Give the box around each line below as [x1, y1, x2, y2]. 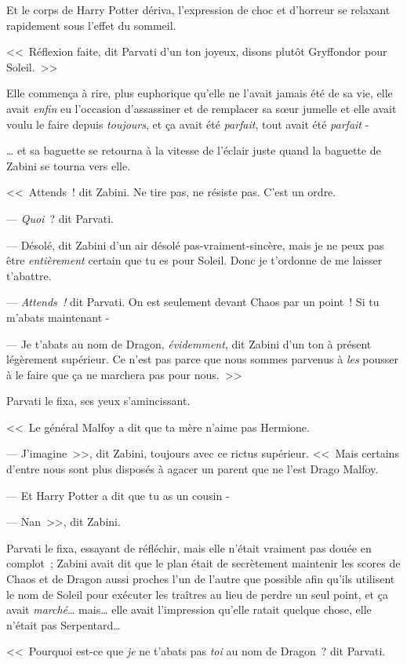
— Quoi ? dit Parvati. [6, 210, 114, 226]
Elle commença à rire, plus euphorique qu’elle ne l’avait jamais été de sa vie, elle [6, 85, 393, 101]
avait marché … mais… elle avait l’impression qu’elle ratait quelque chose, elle [6, 601, 372, 618]
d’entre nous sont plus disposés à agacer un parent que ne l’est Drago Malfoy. [6, 461, 379, 477]
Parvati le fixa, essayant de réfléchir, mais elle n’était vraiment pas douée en [6, 539, 372, 556]
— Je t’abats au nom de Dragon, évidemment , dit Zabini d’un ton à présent [6, 335, 372, 352]
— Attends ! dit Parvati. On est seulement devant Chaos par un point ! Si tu [6, 294, 380, 310]
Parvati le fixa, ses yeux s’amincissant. [6, 392, 191, 409]
